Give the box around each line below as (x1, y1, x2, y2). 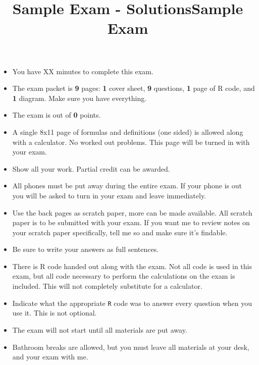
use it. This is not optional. (12, 307, 97, 318)
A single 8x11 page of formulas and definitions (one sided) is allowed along (12, 126, 243, 137)
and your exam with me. (12, 351, 88, 362)
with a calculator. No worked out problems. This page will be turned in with (12, 136, 250, 147)
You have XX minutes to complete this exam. (12, 66, 153, 76)
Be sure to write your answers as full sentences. (12, 244, 159, 254)
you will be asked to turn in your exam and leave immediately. (12, 190, 206, 200)
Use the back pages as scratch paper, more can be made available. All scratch (12, 207, 252, 218)
